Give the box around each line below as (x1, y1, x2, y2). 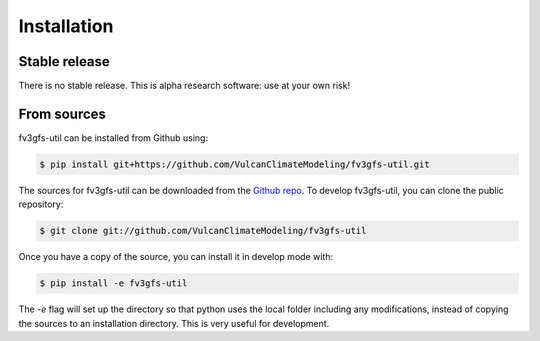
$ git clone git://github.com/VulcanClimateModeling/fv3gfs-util (39, 225, 367, 237)
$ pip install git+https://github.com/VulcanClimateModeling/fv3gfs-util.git (39, 158, 430, 170)
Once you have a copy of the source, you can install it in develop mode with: (18, 251, 334, 263)
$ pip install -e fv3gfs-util (39, 278, 188, 289)
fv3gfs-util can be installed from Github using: (18, 131, 209, 144)
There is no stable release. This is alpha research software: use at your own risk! (18, 80, 350, 92)
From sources (18, 105, 107, 122)
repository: (18, 198, 64, 210)
